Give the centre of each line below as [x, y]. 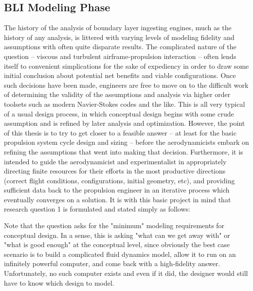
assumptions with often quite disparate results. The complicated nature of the [120, 47]
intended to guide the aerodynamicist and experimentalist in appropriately [115, 161]
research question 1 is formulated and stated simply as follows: [97, 209]
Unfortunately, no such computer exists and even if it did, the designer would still [126, 273]
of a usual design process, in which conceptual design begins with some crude [119, 113]
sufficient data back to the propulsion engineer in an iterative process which [117, 190]
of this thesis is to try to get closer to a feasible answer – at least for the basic [120, 132]
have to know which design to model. [59, 282]
